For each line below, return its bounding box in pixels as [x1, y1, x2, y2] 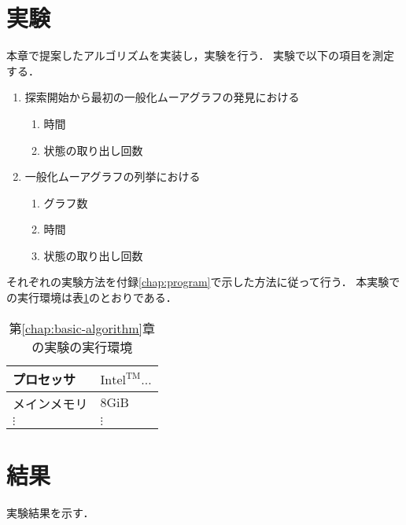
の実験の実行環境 [31, 337, 133, 356]
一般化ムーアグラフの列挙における [24, 168, 201, 185]
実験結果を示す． [6, 504, 94, 520]
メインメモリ [13, 394, 88, 413]
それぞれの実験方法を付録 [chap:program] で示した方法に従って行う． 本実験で [6, 274, 400, 290]
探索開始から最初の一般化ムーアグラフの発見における [24, 89, 300, 105]
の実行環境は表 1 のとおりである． [6, 289, 177, 306]
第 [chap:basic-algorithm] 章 [9, 318, 156, 337]
